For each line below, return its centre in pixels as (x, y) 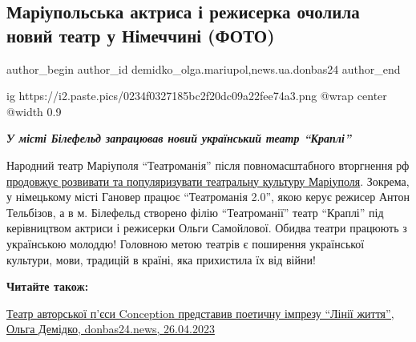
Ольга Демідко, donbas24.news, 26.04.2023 (111, 329)
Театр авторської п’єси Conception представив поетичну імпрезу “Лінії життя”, (200, 313)
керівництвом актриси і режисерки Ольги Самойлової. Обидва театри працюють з (207, 228)
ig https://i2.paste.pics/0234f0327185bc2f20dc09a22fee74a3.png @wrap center (197, 96)
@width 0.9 (34, 111)
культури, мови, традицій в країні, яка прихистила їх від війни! (161, 259)
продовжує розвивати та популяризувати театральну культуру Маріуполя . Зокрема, (208, 181)
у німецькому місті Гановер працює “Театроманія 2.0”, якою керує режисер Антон (208, 197)
